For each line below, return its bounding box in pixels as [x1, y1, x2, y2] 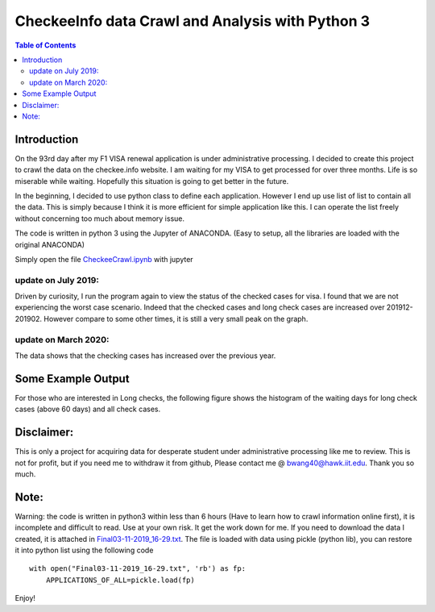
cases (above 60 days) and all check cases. [14, 404, 161, 414]
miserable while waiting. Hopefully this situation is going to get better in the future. [14, 176, 289, 185]
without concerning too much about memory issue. [14, 214, 185, 223]
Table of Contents [14, 40, 77, 50]
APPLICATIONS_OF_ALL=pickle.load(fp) [45, 575, 195, 585]
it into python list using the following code [14, 545, 154, 556]
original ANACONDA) [14, 239, 85, 249]
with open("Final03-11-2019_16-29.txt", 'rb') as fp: [29, 564, 246, 573]
